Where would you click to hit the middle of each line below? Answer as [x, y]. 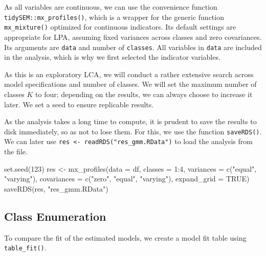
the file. [16, 152]
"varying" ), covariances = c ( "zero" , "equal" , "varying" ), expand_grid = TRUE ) [127, 179]
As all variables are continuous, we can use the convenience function [111, 7]
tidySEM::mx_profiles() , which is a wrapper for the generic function [114, 17]
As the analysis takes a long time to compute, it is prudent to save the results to [130, 121]
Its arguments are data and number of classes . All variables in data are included [133, 47]
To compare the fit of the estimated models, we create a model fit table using [125, 237]
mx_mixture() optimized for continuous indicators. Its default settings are [120, 27]
